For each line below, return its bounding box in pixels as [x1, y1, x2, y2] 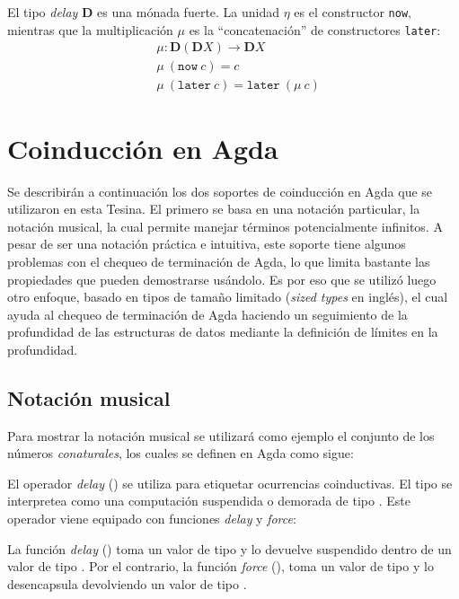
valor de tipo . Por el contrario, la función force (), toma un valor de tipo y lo [7, 557, 434, 576]
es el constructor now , [294, 3, 411, 21]
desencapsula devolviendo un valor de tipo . [7, 574, 247, 593]
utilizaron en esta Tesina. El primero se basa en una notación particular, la [7, 199, 420, 218]
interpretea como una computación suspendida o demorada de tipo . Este [7, 491, 410, 510]
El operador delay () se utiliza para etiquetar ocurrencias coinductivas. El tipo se [7, 473, 453, 492]
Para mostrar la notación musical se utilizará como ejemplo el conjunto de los [7, 426, 435, 445]
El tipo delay [7, 3, 78, 21]
